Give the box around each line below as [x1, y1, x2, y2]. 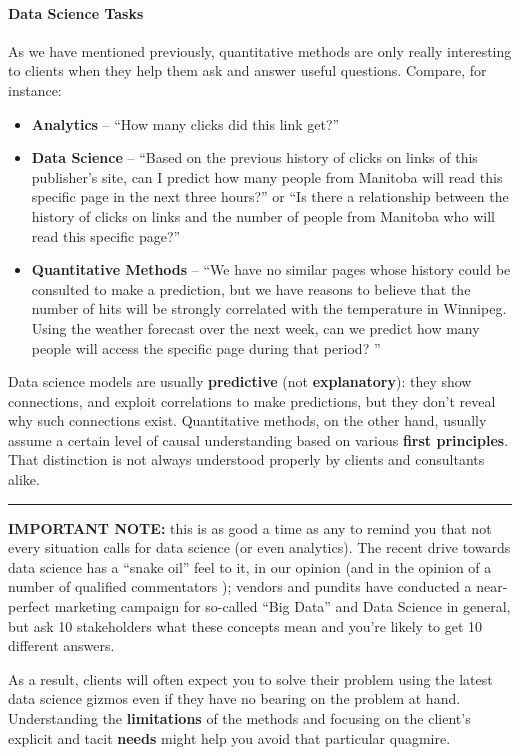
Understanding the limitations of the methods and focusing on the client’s [8, 708, 471, 729]
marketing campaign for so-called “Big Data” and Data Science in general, [54, 596, 511, 617]
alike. [8, 469, 40, 490]
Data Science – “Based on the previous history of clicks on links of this [31, 147, 478, 168]
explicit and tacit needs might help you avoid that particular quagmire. [8, 727, 451, 748]
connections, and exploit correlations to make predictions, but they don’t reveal [8, 390, 496, 411]
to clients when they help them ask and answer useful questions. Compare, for [8, 60, 487, 81]
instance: [8, 79, 62, 100]
